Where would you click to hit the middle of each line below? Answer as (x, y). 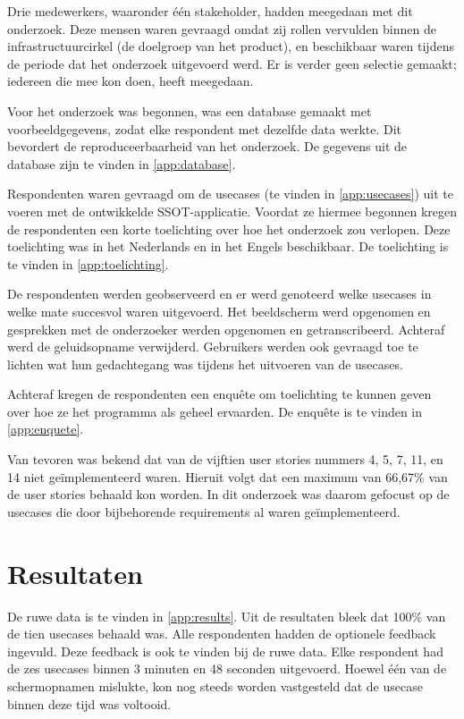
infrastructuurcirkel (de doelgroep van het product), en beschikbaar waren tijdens (231, 46)
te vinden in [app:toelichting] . (88, 263)
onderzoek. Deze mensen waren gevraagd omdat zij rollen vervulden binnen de (222, 28)
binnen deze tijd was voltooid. (89, 703)
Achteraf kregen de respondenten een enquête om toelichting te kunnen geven (219, 394)
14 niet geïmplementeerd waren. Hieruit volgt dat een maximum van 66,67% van (228, 476)
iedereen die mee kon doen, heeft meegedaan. (131, 81)
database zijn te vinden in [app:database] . (122, 163)
